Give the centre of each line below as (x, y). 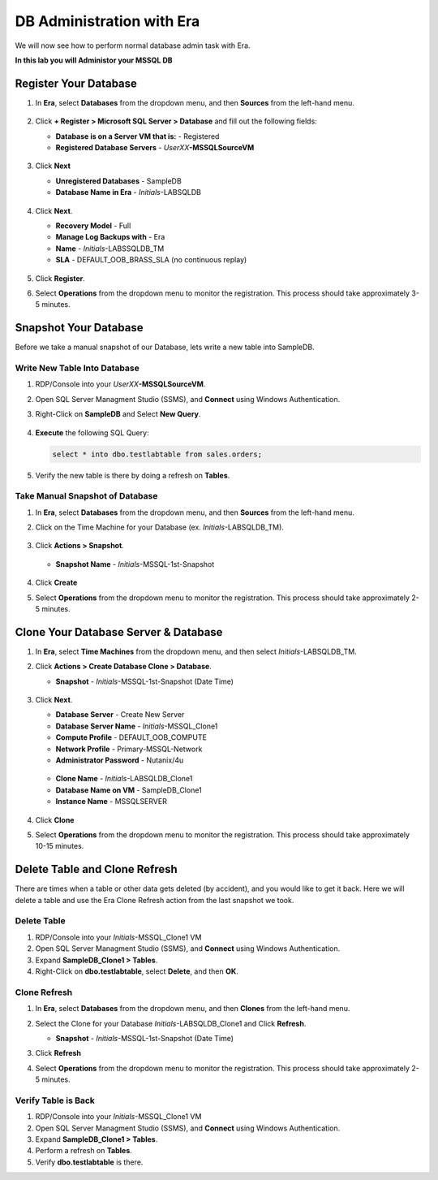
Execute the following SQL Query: (92, 432)
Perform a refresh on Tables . (84, 1151)
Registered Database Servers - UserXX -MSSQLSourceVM (155, 148)
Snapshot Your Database (79, 328)
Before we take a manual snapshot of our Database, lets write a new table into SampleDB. (165, 347)
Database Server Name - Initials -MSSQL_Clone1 (137, 726)
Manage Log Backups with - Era (110, 237)
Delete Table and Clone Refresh (96, 869)
